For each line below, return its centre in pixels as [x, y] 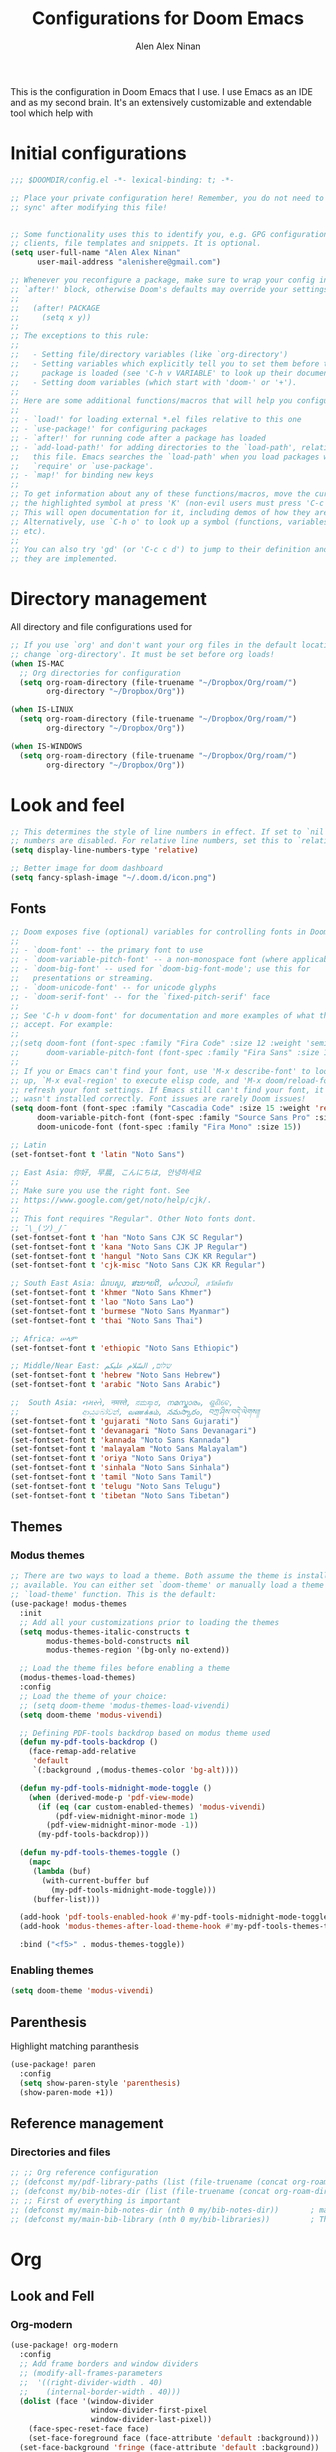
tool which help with [51, 113]
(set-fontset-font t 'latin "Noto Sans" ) [98, 1154]
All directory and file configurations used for [101, 627]
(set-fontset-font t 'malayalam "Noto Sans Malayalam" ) [129, 1449]
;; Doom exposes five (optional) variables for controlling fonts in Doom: [171, 932]
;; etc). [28, 531]
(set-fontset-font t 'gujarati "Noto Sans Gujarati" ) [125, 1421]
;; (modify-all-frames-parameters [91, 2373]
